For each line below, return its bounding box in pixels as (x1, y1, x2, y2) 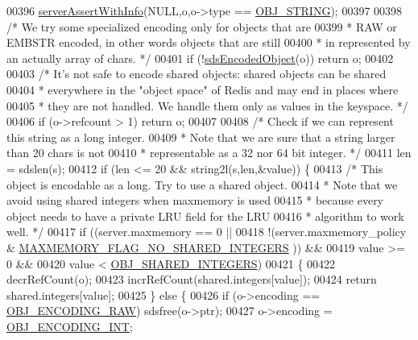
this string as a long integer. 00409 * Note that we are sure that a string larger (6, 128, 395, 145)
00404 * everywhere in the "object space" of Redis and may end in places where (6, 81, 399, 97)
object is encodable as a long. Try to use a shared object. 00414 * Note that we (6, 176, 398, 193)
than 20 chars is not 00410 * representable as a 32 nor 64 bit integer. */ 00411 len (6, 144, 412, 161)
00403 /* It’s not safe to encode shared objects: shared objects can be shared (6, 65, 387, 82)
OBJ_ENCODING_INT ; (6, 317, 133, 334)
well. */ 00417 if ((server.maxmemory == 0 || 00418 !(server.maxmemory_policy (6, 223, 407, 240)
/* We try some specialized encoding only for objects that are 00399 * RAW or (6, 18, 397, 35)
